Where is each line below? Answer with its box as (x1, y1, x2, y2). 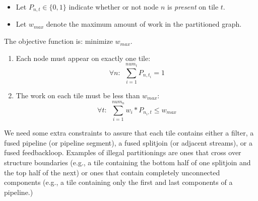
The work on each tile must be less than (16, 90, 140, 100)
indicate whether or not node (69, 2, 159, 12)
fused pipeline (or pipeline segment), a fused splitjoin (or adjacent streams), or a (4, 137, 252, 148)
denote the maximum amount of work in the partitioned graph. (46, 19, 242, 29)
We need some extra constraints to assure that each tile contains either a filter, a (4, 127, 254, 138)
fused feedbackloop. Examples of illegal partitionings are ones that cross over (4, 147, 241, 158)
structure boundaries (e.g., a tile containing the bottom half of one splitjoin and (4, 157, 251, 167)
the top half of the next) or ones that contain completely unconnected (4, 167, 220, 177)
